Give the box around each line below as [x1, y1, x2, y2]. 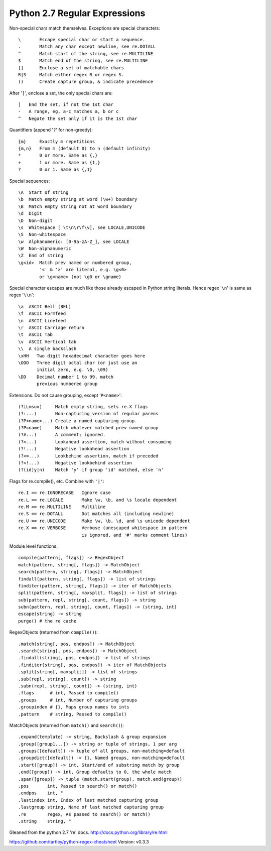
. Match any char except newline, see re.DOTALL [18, 44, 156, 50]
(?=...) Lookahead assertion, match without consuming [18, 439, 172, 444]
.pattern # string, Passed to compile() [18, 711, 127, 717]
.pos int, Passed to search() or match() [18, 783, 138, 789]
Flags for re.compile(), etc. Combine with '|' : [9, 478, 105, 484]
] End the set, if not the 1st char [18, 102, 114, 107]
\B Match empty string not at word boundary [18, 203, 132, 209]
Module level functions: [9, 543, 58, 549]
